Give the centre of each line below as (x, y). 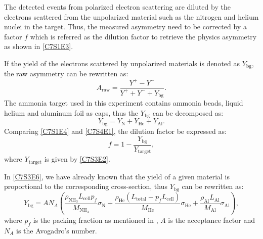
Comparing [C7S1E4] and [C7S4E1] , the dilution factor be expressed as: (115, 131)
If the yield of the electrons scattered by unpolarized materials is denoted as (122, 63)
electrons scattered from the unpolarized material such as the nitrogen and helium (131, 16)
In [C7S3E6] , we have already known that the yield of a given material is (117, 176)
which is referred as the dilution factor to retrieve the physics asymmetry (143, 36)
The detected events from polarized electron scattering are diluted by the (117, 7)
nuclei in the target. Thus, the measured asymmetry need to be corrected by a (125, 27)
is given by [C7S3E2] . (77, 159)
